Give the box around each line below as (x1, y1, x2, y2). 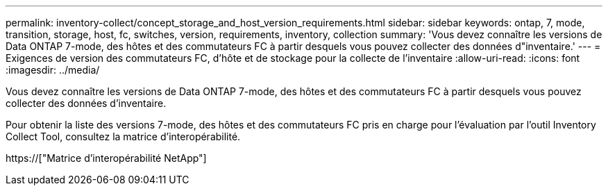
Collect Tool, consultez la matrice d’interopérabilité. (6, 131, 241, 142)
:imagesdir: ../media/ (6, 64, 100, 76)
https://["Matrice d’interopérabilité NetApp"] (6, 152, 207, 164)
